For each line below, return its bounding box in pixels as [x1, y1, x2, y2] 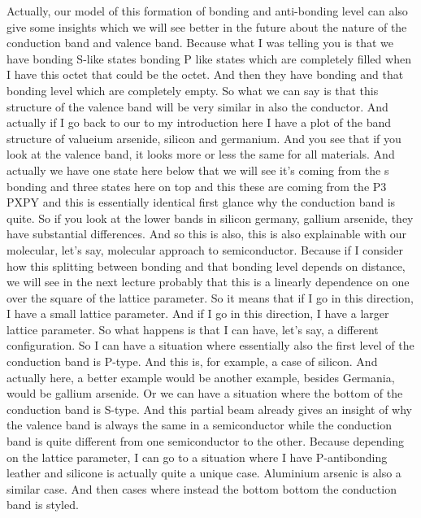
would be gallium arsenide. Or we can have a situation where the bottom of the [7, 385, 403, 402]
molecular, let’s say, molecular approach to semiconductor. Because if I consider [7, 241, 404, 258]
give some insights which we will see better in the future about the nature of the [7, 18, 407, 35]
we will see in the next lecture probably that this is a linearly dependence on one [7, 273, 410, 290]
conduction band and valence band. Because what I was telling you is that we [7, 34, 394, 51]
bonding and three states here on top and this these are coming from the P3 [7, 177, 387, 194]
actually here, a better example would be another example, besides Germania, [7, 368, 395, 385]
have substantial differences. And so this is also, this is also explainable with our [7, 225, 406, 242]
